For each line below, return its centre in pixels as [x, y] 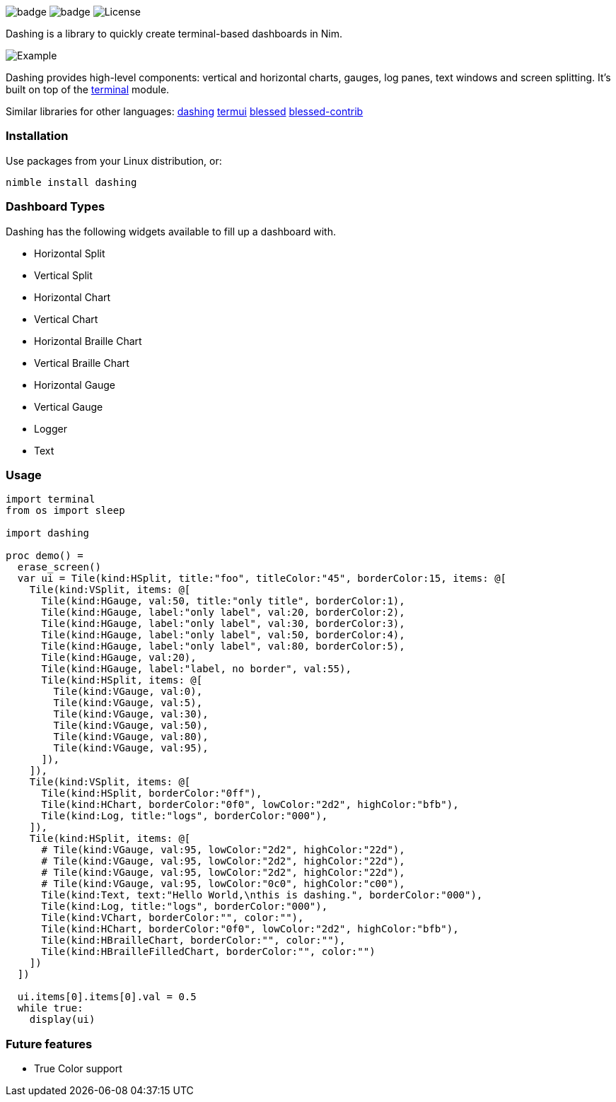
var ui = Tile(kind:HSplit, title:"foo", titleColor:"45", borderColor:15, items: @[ [262, 579]
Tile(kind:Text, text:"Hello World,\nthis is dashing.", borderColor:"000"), [262, 895]
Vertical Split [63, 275]
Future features [49, 1044]
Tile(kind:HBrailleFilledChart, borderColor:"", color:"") [208, 952]
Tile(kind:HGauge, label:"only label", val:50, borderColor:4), [223, 635]
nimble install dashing [71, 182]
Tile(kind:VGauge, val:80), [131, 737]
